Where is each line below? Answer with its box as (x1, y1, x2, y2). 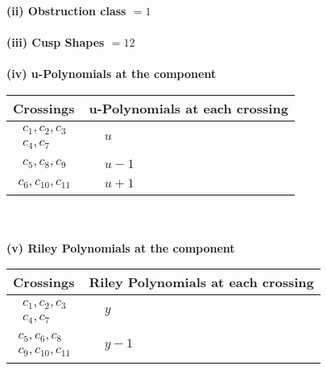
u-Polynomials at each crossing (89, 98, 288, 117)
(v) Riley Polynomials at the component (6, 239, 235, 256)
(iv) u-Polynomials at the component (6, 65, 217, 82)
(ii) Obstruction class (6, 2, 126, 18)
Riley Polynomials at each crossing (89, 273, 314, 292)
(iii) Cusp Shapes (6, 34, 105, 51)
